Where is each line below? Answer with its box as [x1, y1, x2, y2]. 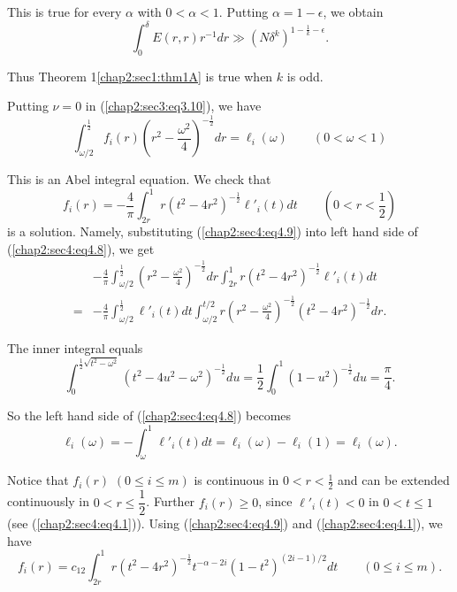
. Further [146, 492, 195, 511]
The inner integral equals [7, 338, 143, 357]
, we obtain [323, 3, 384, 20]
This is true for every [7, 3, 122, 20]
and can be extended [338, 471, 450, 489]
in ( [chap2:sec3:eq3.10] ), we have [85, 96, 262, 115]
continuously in [7, 492, 90, 511]
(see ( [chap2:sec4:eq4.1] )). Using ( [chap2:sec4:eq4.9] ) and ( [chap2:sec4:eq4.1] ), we [7, 514, 443, 533]
